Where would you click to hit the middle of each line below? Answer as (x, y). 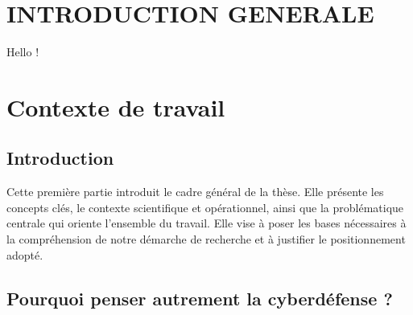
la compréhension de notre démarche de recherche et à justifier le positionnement (206, 239)
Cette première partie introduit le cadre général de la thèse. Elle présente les (195, 192)
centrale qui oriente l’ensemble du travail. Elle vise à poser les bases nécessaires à (206, 223)
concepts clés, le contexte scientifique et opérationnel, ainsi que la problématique (205, 207)
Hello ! (23, 52)
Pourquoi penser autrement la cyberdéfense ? (200, 298)
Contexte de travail (116, 106)
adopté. (25, 254)
